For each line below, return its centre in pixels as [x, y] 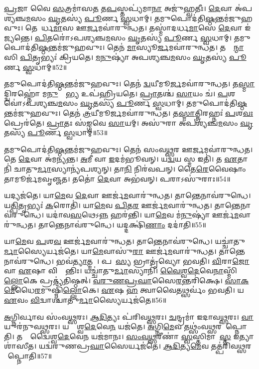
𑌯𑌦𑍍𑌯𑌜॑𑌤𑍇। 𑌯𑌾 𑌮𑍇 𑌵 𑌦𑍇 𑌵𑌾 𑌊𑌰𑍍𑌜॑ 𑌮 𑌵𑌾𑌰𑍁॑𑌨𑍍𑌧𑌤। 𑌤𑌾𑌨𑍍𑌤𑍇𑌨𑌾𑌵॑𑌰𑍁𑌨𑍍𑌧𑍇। [128, 195]
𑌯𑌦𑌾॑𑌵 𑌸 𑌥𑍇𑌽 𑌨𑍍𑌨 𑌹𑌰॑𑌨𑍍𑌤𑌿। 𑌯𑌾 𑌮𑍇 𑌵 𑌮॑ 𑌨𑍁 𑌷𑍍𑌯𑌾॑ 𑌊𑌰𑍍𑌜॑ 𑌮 [142, 215]
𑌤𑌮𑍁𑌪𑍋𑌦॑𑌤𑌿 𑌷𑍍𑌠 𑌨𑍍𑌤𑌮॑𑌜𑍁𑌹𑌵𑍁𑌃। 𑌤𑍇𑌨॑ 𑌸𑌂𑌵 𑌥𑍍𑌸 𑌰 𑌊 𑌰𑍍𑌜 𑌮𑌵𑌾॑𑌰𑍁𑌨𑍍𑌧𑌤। [129, 149]
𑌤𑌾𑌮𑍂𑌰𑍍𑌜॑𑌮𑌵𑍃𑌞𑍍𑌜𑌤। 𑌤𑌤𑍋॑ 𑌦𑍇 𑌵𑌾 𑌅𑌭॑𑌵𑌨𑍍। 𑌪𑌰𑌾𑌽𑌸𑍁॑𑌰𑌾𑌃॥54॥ [117, 178]
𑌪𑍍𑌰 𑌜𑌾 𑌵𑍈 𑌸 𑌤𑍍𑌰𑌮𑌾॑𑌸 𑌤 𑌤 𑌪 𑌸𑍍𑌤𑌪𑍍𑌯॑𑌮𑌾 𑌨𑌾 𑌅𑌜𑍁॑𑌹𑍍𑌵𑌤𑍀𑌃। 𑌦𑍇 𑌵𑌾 [118, 8]
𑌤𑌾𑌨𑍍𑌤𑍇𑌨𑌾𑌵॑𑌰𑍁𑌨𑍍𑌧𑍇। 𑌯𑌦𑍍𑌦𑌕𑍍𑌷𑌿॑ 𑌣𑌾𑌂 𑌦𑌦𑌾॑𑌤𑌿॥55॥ [122, 224]
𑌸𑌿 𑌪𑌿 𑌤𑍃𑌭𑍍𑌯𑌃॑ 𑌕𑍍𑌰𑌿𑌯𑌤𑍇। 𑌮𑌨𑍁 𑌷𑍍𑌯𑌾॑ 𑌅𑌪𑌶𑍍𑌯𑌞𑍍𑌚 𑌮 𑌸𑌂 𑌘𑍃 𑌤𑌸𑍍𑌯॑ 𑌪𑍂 [125, 57]
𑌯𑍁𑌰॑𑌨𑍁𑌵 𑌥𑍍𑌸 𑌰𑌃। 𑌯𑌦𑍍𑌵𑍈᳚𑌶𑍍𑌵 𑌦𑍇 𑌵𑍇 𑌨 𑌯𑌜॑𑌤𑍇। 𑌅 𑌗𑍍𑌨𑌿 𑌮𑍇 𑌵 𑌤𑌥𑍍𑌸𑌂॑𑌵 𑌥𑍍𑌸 [110, 326]
